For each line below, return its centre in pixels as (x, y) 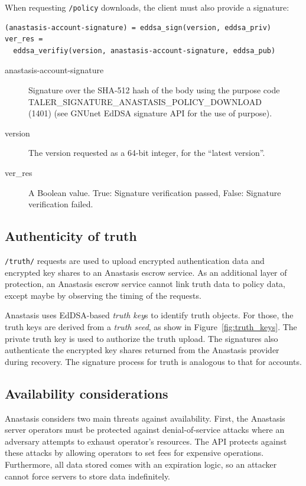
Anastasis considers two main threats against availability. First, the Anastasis (145, 418)
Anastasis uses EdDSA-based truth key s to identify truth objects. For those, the (149, 315)
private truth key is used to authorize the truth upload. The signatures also (141, 338)
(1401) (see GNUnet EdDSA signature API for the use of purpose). (150, 113)
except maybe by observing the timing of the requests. (103, 295)
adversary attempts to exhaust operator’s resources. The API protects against (146, 441)
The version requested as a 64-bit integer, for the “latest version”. (147, 153)
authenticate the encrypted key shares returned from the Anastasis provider (142, 350)
